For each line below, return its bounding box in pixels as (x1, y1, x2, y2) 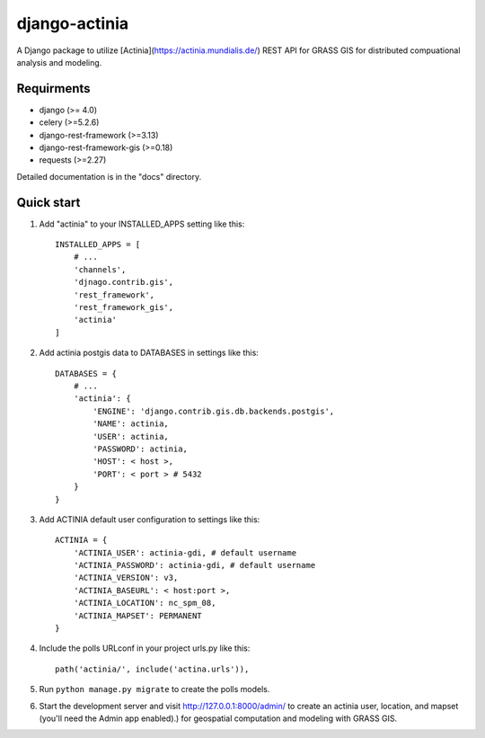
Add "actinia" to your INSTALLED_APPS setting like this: (39, 218, 245, 229)
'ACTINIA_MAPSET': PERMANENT (73, 610, 202, 620)
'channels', (73, 264, 127, 274)
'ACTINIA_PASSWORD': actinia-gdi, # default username (73, 560, 316, 571)
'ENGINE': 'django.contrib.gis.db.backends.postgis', (93, 405, 335, 416)
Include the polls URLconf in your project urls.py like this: (39, 643, 251, 654)
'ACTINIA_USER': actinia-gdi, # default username (73, 547, 296, 557)
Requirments (16, 81, 91, 96)
